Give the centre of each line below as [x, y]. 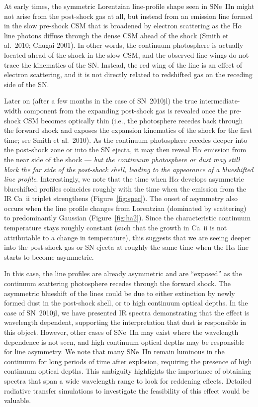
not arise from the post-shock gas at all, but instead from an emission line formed [129, 16]
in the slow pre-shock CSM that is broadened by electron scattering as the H [121, 26]
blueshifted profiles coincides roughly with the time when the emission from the [125, 188]
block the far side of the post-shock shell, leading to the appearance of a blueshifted [129, 169]
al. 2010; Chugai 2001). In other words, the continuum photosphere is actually [124, 45]
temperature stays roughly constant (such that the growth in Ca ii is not [116, 228]
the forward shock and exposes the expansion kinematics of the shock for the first [128, 130]
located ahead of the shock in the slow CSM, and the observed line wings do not [127, 54]
